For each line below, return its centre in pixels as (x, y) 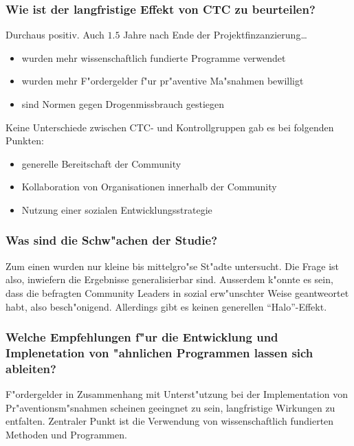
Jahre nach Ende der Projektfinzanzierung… (215, 35)
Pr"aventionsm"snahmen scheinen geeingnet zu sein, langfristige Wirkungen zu (170, 407)
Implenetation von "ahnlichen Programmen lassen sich (159, 353)
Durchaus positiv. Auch (55, 35)
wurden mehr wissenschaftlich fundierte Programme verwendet (154, 57)
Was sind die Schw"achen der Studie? (112, 240)
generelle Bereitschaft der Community (101, 163)
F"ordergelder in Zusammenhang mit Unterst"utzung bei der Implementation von (177, 394)
